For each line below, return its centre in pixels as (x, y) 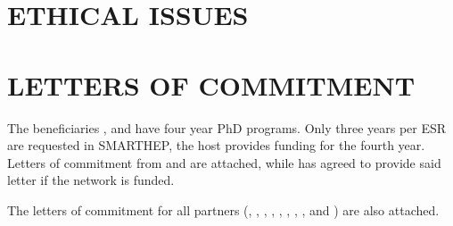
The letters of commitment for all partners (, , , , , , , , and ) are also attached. (223, 209)
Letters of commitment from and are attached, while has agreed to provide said (224, 162)
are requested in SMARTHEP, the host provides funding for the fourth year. (216, 145)
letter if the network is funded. (91, 180)
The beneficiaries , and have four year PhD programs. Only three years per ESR (227, 127)
